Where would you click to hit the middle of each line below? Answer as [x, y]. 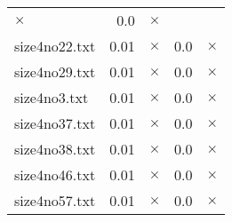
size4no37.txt [55, 123]
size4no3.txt [52, 97]
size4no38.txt [55, 149]
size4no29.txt [55, 71]
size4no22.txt [55, 46]
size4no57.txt [55, 200]
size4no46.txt [55, 174]
